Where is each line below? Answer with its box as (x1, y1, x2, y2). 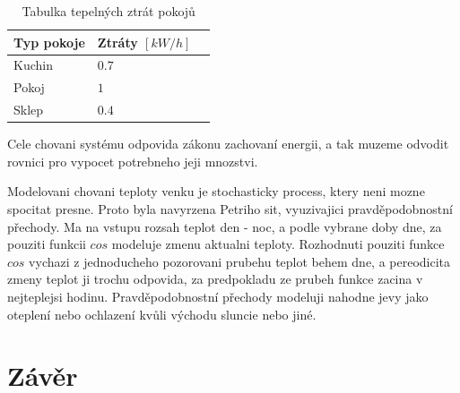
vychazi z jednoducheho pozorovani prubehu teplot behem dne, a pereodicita (29, 252, 451, 270)
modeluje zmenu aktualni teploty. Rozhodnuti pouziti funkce (111, 235, 445, 253)
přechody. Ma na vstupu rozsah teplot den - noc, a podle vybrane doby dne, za (7, 217, 442, 235)
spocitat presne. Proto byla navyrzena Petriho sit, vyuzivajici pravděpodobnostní (7, 200, 453, 218)
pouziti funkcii (7, 235, 86, 253)
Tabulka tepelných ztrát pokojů (22, 2, 195, 20)
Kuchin (13, 56, 53, 74)
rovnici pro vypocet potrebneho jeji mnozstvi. (7, 151, 258, 170)
